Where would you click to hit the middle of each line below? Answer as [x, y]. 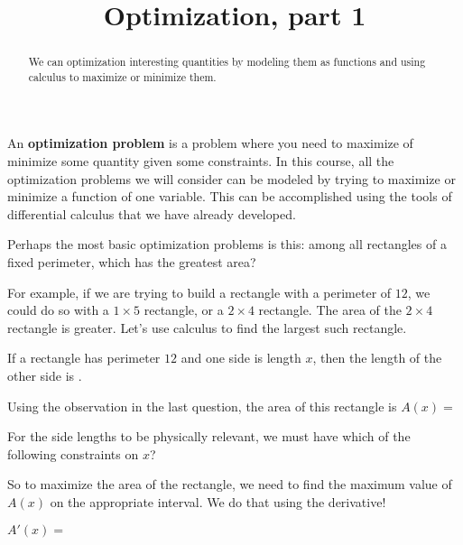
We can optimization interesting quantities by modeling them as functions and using [227, 62]
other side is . [45, 376]
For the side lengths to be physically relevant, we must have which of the [209, 436]
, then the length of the [377, 358]
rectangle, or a [184, 310]
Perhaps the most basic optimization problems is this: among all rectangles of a [227, 244]
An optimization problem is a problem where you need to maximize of [210, 143]
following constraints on [73, 453]
